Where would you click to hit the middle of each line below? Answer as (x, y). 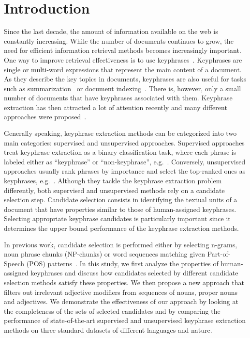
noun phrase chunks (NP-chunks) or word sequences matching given (105, 254)
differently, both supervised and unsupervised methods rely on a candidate (114, 190)
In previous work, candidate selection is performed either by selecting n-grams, (121, 244)
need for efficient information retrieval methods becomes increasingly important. (123, 50)
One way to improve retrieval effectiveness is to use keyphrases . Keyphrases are (123, 59)
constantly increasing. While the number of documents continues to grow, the (119, 40)
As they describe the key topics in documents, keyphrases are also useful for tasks (125, 79)
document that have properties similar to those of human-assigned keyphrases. (120, 209)
